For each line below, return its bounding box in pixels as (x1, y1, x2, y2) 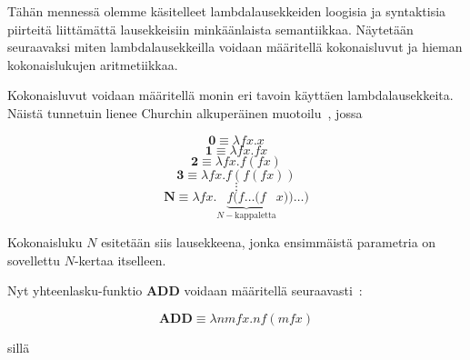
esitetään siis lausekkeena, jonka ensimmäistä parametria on (101, 233, 436, 251)
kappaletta (235, 211, 276, 221)
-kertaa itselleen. (74, 250, 166, 269)
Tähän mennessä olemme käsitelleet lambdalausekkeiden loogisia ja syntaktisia (7, 2, 446, 20)
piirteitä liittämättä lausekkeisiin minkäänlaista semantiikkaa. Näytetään (7, 19, 414, 38)
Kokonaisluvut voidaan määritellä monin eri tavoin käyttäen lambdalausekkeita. (7, 85, 454, 105)
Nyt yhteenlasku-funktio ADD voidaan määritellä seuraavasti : (7, 281, 363, 300)
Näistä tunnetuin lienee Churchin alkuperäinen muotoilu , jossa (7, 103, 363, 122)
